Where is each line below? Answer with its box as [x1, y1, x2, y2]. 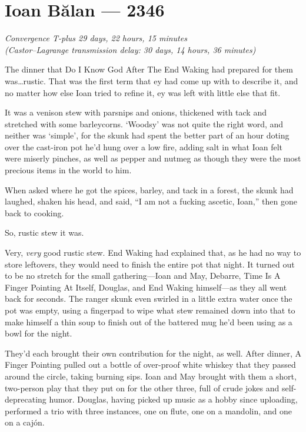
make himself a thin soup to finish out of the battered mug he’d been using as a [5, 315, 292, 328]
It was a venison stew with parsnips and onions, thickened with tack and [5, 106, 267, 118]
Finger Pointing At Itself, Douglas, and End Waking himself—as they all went [5, 281, 287, 293]
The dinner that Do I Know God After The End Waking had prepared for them [5, 63, 293, 75]
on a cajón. [5, 416, 45, 428]
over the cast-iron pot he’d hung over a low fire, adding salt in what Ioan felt [5, 140, 283, 153]
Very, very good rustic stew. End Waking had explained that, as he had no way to [5, 246, 301, 259]
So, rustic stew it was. [5, 226, 84, 239]
